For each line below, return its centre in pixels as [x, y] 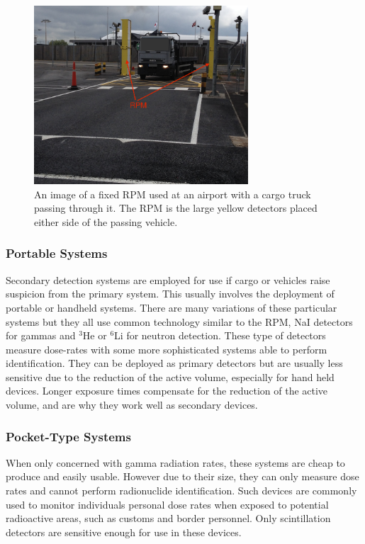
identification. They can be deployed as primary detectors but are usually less [174, 363]
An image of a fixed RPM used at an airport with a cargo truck [173, 194]
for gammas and [41, 335]
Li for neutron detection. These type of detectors [220, 335]
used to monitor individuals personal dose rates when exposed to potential [167, 504]
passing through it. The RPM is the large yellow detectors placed [176, 208]
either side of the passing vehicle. [106, 221]
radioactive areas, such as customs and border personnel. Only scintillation [168, 518]
